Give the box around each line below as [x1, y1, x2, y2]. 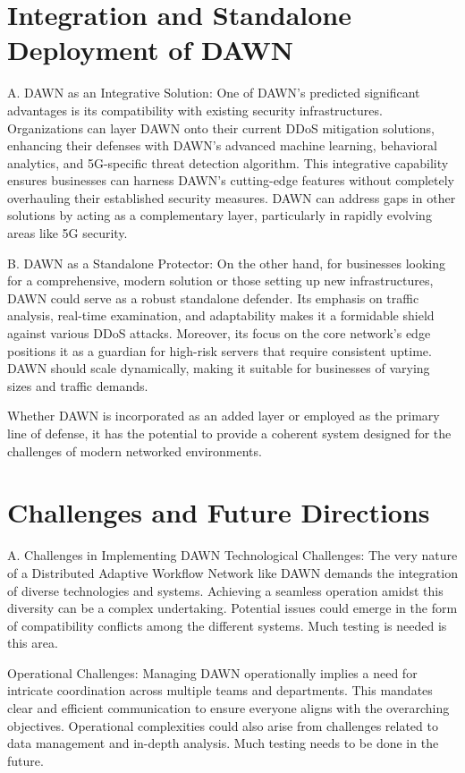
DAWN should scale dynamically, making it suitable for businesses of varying [7, 359, 430, 378]
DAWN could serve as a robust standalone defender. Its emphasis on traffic [7, 288, 419, 307]
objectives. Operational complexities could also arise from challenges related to [7, 716, 438, 735]
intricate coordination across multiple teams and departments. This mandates [7, 681, 433, 700]
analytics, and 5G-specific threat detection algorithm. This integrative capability [7, 153, 449, 172]
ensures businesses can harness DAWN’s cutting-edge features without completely [7, 171, 454, 190]
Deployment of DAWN [7, 31, 293, 68]
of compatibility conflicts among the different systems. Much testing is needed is [7, 616, 447, 634]
